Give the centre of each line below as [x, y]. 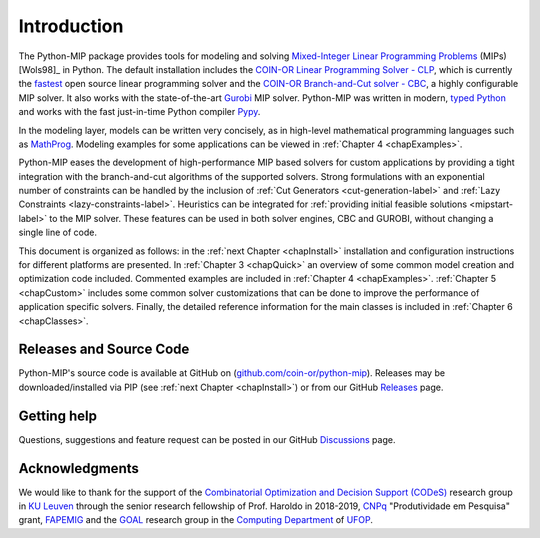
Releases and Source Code [104, 349]
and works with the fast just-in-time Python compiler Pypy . [139, 112]
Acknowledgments [79, 468]
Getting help [57, 415]
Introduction [71, 26]
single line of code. [57, 232]
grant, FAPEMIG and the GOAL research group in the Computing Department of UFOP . [196, 520]
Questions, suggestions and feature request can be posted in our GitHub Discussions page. [207, 439]
